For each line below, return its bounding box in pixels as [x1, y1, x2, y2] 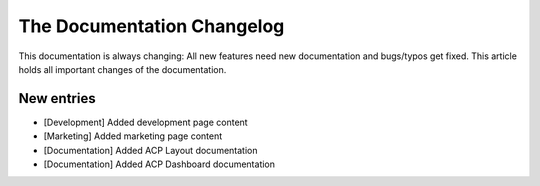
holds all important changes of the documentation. [18, 63, 227, 75]
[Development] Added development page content [43, 116, 249, 128]
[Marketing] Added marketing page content [43, 130, 223, 142]
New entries [18, 90, 96, 107]
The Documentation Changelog [18, 15, 285, 37]
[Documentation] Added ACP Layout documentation [43, 144, 258, 156]
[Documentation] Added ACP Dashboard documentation [43, 158, 275, 170]
